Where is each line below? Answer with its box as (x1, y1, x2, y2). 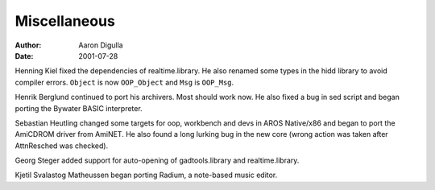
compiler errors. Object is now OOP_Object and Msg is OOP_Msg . (14, 77, 234, 87)
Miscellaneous (14, 12, 116, 30)
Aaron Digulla (78, 40, 124, 50)
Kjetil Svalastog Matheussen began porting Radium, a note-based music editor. (14, 170, 278, 180)
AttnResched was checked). (14, 141, 109, 151)
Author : (14, 40, 42, 50)
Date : (14, 51, 34, 60)
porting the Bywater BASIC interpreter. (14, 103, 143, 113)
